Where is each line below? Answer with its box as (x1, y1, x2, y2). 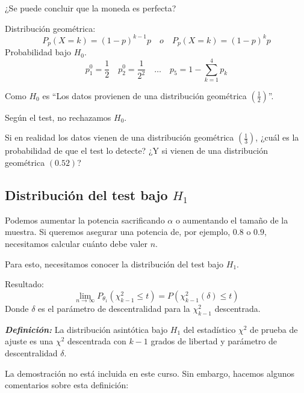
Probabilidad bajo (5, 46, 71, 58)
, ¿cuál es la (255, 131, 299, 144)
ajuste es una (5, 335, 54, 347)
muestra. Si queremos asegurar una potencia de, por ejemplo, (5, 225, 231, 238)
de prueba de (250, 323, 298, 335)
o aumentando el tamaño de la (175, 213, 288, 226)
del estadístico (183, 323, 236, 335)
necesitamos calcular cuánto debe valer (5, 237, 148, 250)
